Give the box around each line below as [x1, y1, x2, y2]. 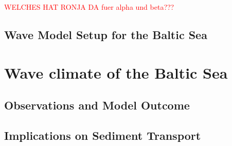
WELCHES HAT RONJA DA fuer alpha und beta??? [4, 2, 174, 12]
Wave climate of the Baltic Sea [4, 62, 228, 83]
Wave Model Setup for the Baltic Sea [4, 26, 207, 42]
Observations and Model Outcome [4, 97, 190, 113]
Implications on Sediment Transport [4, 127, 201, 143]
